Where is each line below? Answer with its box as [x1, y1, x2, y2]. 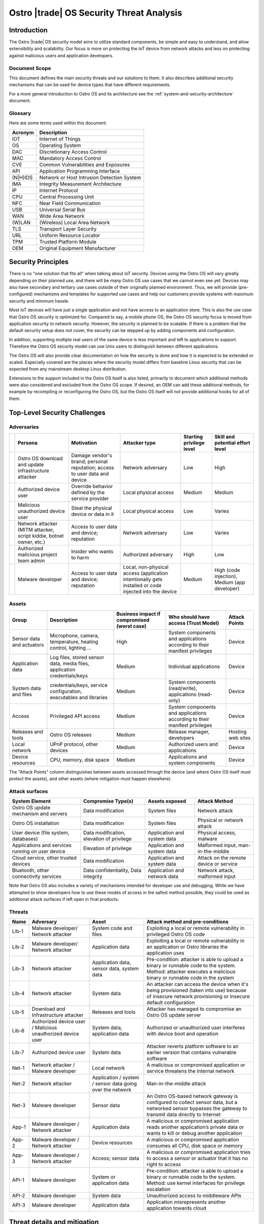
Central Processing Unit [39, 193, 94, 200]
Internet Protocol [39, 187, 78, 193]
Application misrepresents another [147, 1199, 226, 1205]
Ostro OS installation [12, 820, 60, 827]
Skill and [214, 433, 235, 440]
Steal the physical [71, 505, 112, 511]
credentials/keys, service [49, 682, 108, 688]
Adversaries [9, 424, 39, 430]
